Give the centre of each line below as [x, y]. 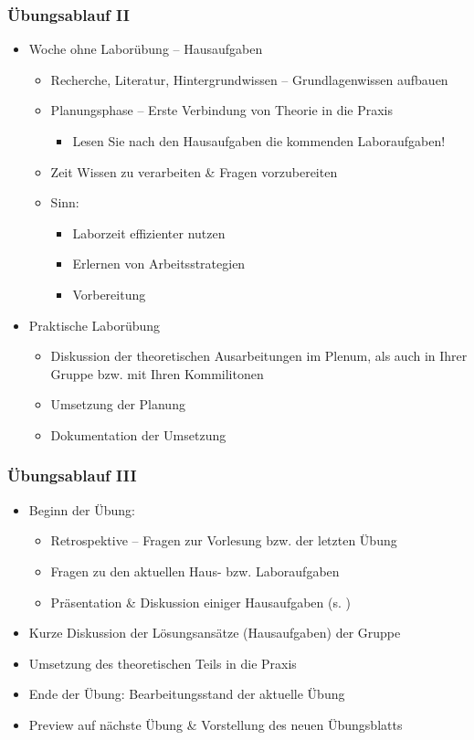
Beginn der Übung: [82, 509]
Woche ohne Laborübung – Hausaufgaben [146, 49]
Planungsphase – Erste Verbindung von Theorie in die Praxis [222, 110]
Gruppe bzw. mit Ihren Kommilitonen [157, 373]
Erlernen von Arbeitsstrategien [159, 264]
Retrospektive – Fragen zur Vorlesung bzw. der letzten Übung [224, 540]
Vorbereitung [109, 294]
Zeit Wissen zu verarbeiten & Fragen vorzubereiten [194, 171]
